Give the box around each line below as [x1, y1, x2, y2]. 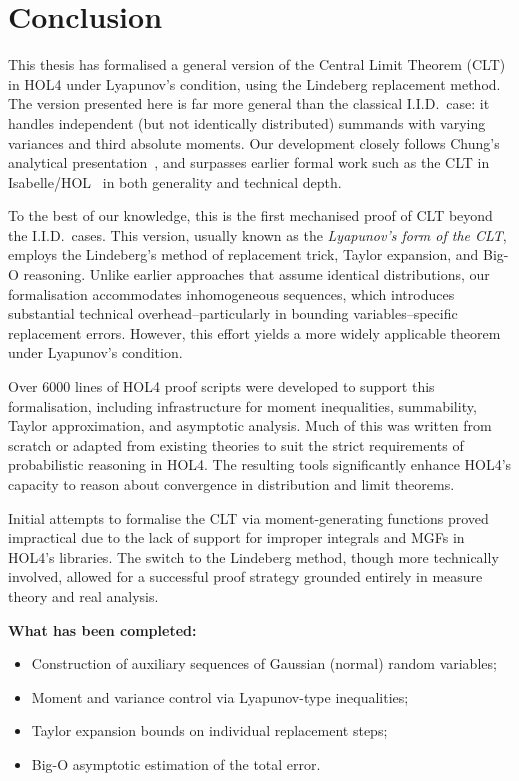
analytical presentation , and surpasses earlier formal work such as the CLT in [8, 152, 490, 173]
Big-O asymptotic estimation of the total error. [31, 753, 321, 774]
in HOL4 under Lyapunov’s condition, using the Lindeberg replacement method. [8, 73, 501, 94]
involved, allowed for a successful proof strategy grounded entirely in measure [8, 566, 483, 587]
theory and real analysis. [8, 585, 159, 606]
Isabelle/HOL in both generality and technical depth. [8, 171, 342, 192]
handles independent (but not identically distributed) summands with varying [8, 112, 486, 133]
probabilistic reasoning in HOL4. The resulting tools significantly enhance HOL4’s [8, 454, 512, 475]
